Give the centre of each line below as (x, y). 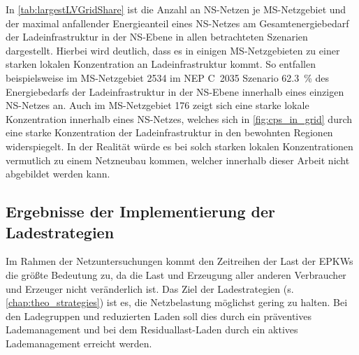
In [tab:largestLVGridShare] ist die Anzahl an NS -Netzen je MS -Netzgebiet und (176, 9)
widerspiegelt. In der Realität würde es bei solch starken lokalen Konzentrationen (179, 146)
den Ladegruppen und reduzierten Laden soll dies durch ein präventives (159, 316)
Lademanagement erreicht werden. (79, 343)
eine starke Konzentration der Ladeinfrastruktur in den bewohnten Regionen (169, 132)
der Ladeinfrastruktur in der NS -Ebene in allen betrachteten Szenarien (157, 37)
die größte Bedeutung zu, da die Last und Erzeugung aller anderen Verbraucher (176, 274)
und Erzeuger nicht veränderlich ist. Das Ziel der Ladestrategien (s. (150, 288)
